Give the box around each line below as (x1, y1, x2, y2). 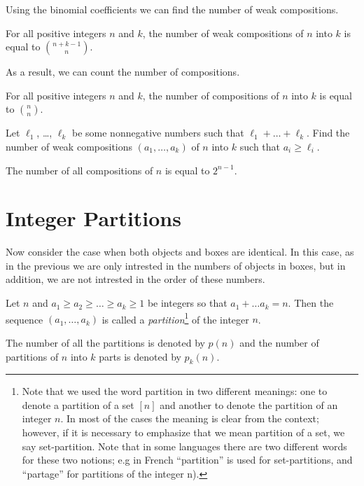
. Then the (288, 296, 334, 310)
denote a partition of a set (22, 397, 134, 412)
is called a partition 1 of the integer (101, 310, 249, 326)
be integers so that (147, 296, 227, 310)
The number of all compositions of (6, 162, 153, 177)
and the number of (239, 335, 319, 349)
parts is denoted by (99, 349, 181, 363)
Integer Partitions (6, 204, 181, 232)
